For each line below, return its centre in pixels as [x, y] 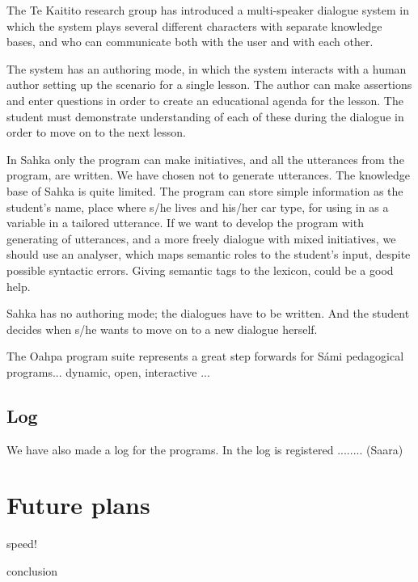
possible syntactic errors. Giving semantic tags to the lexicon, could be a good [200, 270]
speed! [22, 544]
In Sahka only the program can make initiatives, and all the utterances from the [205, 159]
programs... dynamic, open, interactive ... [108, 371]
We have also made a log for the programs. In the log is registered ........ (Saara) [205, 449]
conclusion [32, 570]
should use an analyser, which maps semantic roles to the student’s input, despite [209, 254]
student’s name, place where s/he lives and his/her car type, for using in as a [198, 207]
